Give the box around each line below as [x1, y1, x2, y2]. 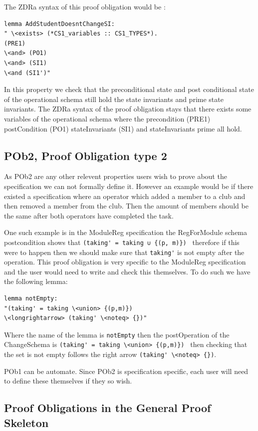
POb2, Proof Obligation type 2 [4, 147, 167, 163]
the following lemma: [4, 276, 68, 286]
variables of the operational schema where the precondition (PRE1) [4, 113, 211, 123]
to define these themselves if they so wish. [4, 375, 132, 386]
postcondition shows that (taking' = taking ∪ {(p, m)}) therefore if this [4, 236, 240, 247]
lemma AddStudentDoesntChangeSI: [4, 20, 115, 27]
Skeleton [4, 414, 49, 430]
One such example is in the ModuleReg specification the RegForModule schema [4, 227, 248, 237]
